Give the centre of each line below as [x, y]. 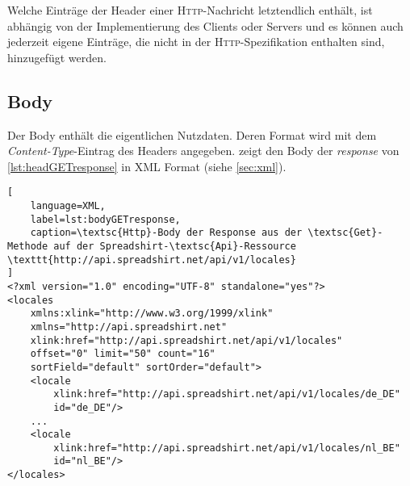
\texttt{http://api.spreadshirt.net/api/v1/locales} [152, 260]
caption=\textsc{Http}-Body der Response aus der [166, 233]
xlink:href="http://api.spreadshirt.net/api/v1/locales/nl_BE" [227, 448]
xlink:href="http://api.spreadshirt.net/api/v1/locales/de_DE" [227, 394]
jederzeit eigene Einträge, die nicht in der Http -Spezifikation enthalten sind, [196, 42]
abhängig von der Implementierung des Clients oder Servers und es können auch [205, 25]
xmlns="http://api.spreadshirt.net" [129, 327]
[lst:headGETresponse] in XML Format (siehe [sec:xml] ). [147, 166]
